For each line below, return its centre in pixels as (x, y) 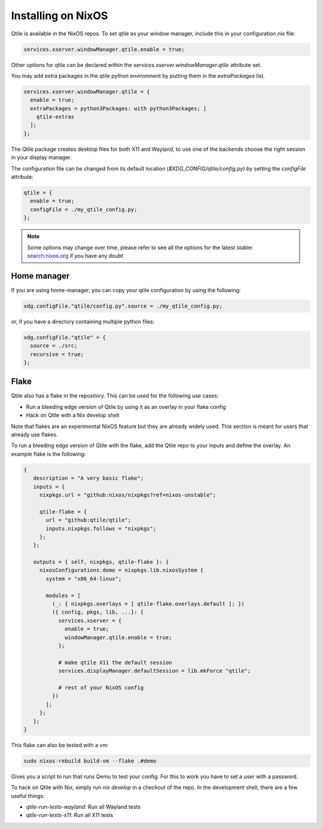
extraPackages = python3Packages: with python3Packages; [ (118, 108)
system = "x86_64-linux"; (84, 579)
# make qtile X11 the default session (115, 662)
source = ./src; (54, 346)
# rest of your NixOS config (101, 687)
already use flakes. (34, 435)
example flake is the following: (48, 454)
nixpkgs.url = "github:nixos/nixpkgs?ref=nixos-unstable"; (128, 495)
